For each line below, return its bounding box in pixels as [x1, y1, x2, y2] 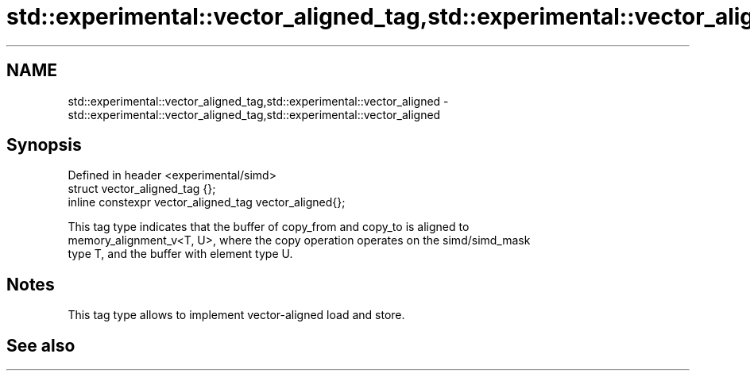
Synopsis [6, 135, 82, 156]
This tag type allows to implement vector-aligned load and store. [68, 308, 405, 322]
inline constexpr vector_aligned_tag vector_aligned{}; [68, 195, 346, 210]
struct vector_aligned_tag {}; [68, 182, 216, 196]
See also [6, 335, 75, 356]
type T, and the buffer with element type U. [68, 247, 293, 261]
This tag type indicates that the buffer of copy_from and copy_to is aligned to [68, 220, 470, 234]
